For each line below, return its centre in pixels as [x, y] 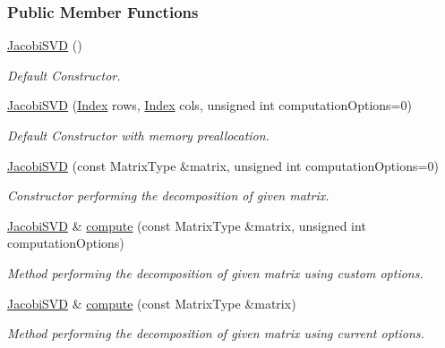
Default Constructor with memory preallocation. [138, 135]
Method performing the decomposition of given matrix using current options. [216, 333]
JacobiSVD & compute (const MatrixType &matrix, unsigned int [187, 225]
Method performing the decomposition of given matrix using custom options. [215, 272]
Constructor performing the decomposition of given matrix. [168, 195]
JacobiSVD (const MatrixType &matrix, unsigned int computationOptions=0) [223, 165]
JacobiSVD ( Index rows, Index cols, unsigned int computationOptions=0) [210, 105]
